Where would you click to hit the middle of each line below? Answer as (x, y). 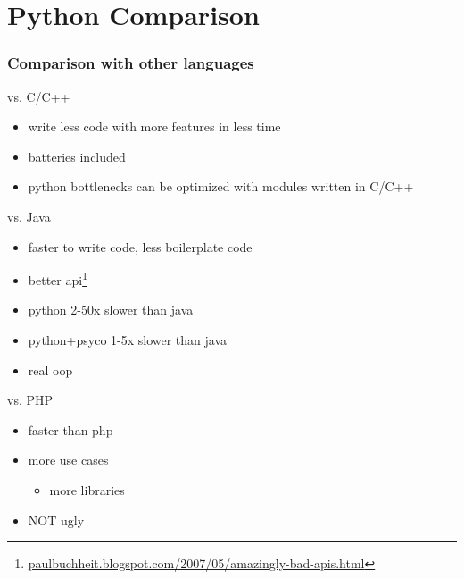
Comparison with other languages (131, 63)
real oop (50, 369)
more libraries (87, 489)
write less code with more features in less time (154, 126)
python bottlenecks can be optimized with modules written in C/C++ (221, 186)
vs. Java (29, 216)
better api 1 (58, 278)
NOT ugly (56, 520)
